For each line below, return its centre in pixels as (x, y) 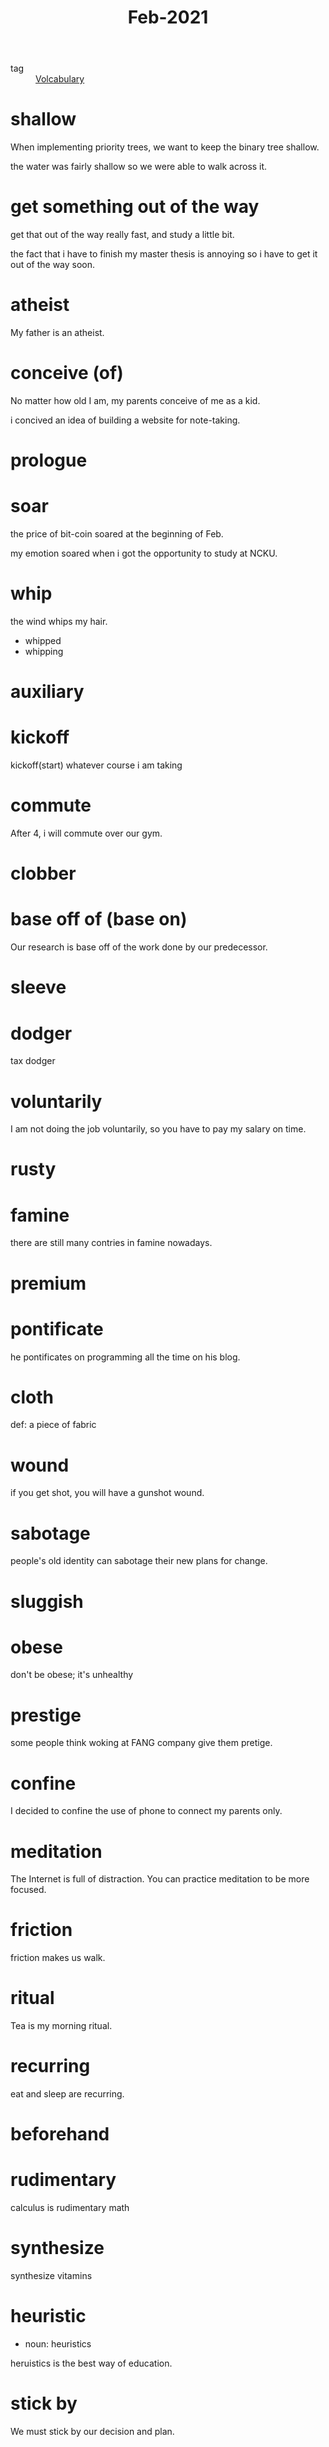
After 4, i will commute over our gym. (86, 833)
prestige (46, 1715)
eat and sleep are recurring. (67, 2094)
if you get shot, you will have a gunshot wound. (107, 1493)
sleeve (38, 987)
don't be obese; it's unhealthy (72, 1675)
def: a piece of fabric (53, 1425)
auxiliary (47, 692)
